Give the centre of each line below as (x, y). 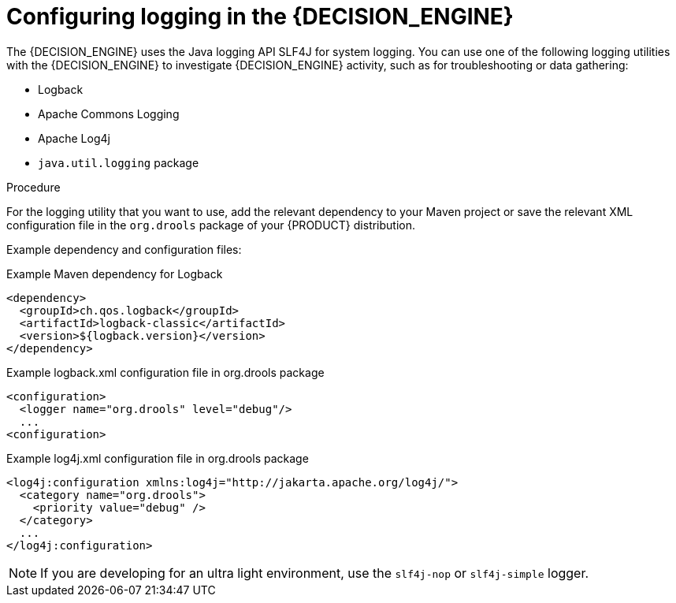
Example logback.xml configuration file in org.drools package (165, 372)
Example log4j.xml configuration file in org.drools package (158, 458)
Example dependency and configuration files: (124, 249)
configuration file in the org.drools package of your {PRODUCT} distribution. (211, 225)
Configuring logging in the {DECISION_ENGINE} (260, 17)
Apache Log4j (74, 138)
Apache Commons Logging (109, 114)
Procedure (33, 187)
